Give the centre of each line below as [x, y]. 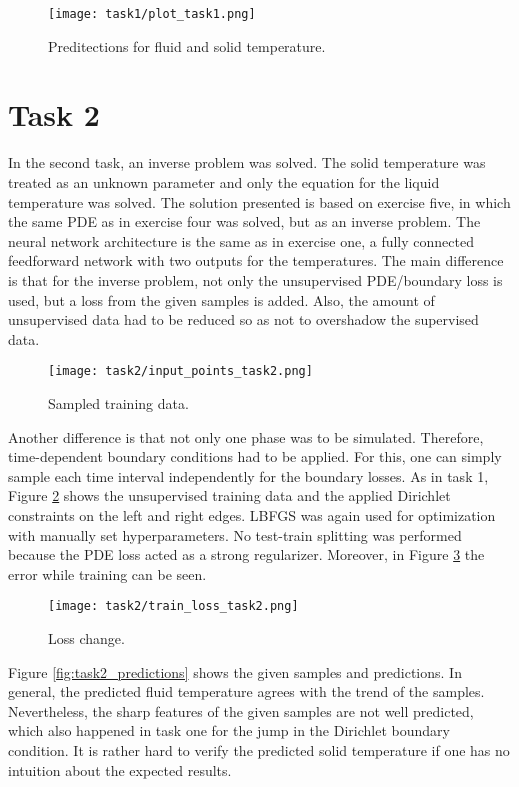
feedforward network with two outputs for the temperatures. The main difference [256, 260]
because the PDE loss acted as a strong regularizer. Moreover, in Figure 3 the [246, 554]
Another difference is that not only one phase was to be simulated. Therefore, [246, 436]
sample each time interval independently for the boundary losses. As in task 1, [248, 475]
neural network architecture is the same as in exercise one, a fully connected [241, 240]
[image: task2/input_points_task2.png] [180, 371]
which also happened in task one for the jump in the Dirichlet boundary [229, 730]
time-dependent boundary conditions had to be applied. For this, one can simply [255, 456]
